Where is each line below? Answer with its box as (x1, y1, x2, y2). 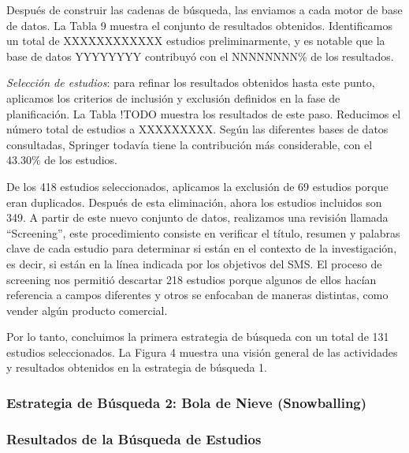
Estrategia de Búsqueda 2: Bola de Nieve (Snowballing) (6, 392, 367, 412)
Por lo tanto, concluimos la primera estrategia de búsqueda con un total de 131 (6, 328, 389, 345)
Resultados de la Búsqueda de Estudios (6, 429, 262, 448)
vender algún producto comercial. (6, 301, 168, 318)
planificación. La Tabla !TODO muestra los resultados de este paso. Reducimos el (6, 105, 401, 122)
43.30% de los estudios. (6, 152, 117, 168)
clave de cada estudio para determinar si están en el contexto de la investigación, (6, 240, 397, 256)
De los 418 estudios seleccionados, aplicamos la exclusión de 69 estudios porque (6, 178, 389, 194)
